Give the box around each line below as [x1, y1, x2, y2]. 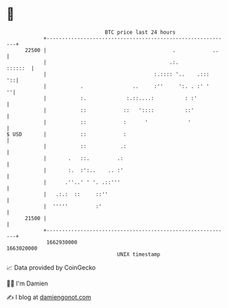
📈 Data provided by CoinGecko [6, 263, 96, 272]
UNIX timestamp [117, 250, 161, 258]
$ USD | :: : [6, 130, 127, 138]
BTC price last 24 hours [104, 29, 176, 36]
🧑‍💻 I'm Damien [6, 279, 49, 287]
